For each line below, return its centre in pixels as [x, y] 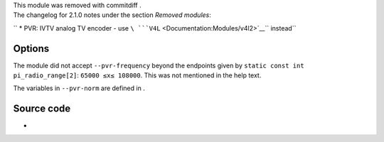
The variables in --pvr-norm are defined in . [79, 88]
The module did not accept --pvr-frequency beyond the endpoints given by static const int [159, 65]
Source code [42, 109]
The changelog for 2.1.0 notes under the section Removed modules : [112, 15]
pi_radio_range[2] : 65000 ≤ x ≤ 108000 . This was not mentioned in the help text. [137, 75]
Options [31, 49]
